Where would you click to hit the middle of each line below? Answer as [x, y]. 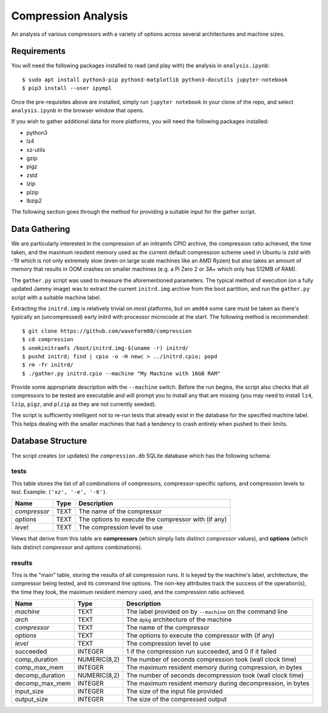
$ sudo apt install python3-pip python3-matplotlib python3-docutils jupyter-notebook [155, 80]
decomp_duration [40, 675]
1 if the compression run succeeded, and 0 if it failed [201, 652]
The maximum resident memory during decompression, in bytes [218, 683]
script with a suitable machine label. [56, 297]
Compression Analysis [70, 16]
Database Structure [49, 441]
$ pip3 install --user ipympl [67, 88]
